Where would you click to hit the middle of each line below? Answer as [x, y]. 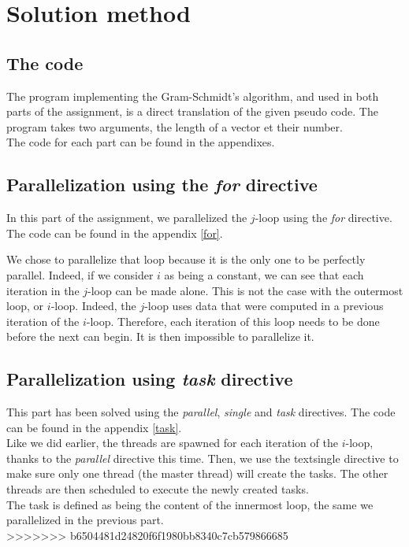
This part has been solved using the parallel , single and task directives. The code [201, 412]
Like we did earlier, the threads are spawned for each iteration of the [172, 443]
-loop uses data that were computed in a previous [264, 306]
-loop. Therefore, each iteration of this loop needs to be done [233, 321]
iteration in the [43, 290]
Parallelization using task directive [150, 379]
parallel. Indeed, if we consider [80, 274]
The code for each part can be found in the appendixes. [141, 142]
